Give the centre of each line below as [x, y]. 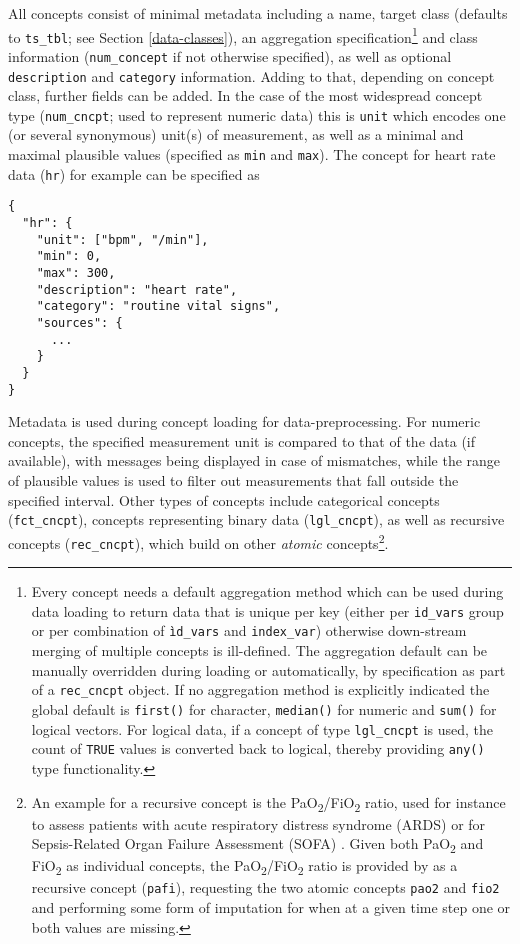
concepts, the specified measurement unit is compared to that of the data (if [242, 440]
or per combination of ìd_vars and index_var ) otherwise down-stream [249, 630]
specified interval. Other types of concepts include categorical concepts [224, 499]
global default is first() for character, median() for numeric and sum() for [264, 708]
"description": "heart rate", [137, 289]
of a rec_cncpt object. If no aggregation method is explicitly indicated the [260, 689]
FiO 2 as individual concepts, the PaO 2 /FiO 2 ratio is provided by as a [244, 867]
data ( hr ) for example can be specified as [134, 173]
